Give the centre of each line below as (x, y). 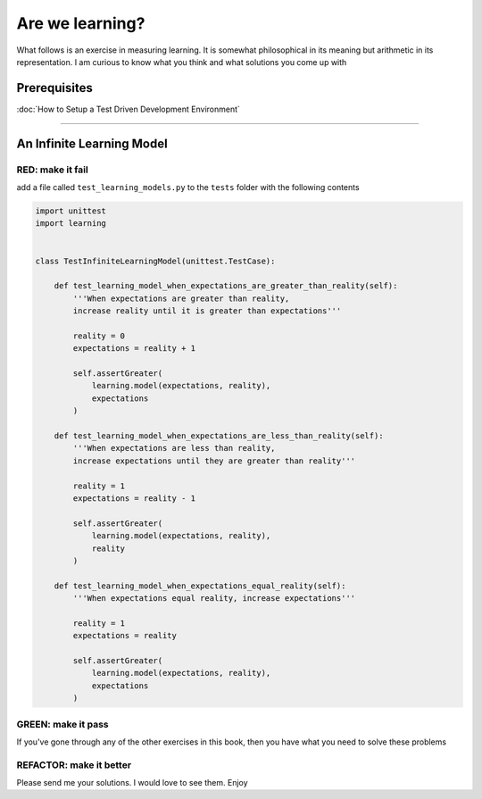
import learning (71, 224)
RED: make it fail (52, 170)
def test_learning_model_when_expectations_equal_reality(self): (200, 586)
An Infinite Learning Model (92, 143)
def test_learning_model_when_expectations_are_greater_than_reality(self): (226, 286)
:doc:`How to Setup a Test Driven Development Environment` (129, 109)
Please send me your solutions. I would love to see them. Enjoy (133, 783)
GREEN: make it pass (62, 724)
